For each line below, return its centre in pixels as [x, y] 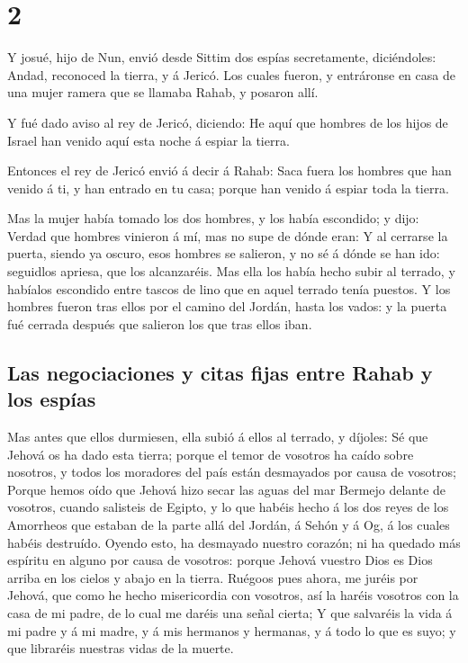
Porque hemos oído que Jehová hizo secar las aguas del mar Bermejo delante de [227, 489]
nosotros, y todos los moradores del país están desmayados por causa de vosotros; [232, 472]
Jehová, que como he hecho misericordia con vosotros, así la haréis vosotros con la [233, 595]
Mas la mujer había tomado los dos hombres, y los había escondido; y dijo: [213, 218]
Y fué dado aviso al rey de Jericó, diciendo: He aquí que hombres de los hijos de [228, 122]
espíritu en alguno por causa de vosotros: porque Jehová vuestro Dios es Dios [220, 560]
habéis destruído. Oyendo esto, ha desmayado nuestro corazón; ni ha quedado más [234, 542]
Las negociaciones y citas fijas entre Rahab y [220, 372]
